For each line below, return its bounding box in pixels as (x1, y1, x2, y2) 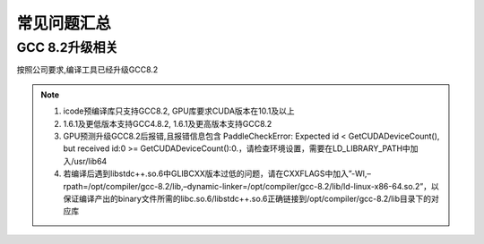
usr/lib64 (73, 156, 108, 166)
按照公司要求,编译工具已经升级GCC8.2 (16, 64, 159, 75)
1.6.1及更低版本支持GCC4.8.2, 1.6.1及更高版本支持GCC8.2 (63, 118, 272, 129)
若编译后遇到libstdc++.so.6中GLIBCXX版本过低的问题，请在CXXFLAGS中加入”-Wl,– (63, 168, 371, 179)
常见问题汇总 (16, 13, 112, 33)
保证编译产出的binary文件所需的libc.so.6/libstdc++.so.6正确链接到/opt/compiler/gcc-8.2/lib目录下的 (63, 193, 432, 204)
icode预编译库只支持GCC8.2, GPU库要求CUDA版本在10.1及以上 (63, 105, 295, 116)
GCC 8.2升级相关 (16, 39, 118, 55)
